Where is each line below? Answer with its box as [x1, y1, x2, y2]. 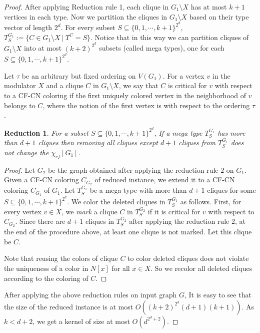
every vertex [4, 206, 41, 216]
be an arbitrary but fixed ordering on [21, 70, 136, 81]
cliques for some [207, 185, 256, 195]
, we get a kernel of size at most [32, 315, 130, 326]
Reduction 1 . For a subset [4, 127, 89, 138]
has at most [190, 2, 227, 12]
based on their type [189, 11, 249, 22]
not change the [4, 147, 49, 157]
